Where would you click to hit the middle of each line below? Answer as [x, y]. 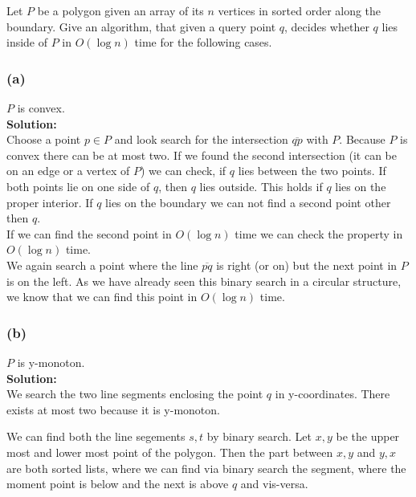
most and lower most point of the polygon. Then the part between [170, 452]
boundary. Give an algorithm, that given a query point [141, 26]
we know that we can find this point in [102, 297]
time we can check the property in [319, 233]
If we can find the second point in [89, 233]
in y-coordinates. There [332, 394]
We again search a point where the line [102, 265]
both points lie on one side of [78, 186]
